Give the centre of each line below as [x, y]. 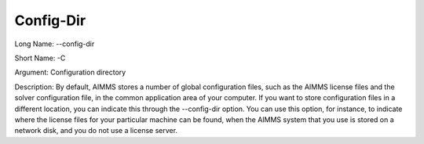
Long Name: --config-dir [55, 44]
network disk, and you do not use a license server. [96, 131]
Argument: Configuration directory [70, 72]
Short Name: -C [40, 58]
